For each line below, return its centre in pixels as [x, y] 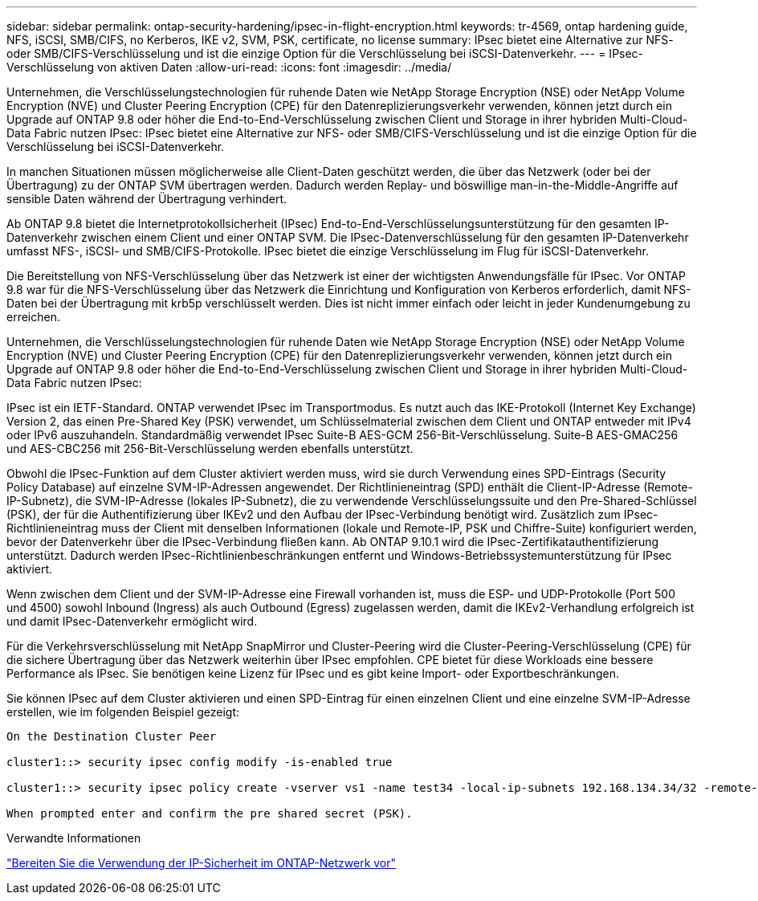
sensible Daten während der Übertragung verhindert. [147, 199]
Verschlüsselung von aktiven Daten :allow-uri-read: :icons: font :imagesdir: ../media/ [229, 67]
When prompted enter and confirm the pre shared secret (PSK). [210, 813]
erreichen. [33, 317]
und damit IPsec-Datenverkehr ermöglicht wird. [132, 621]
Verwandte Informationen [74, 838]
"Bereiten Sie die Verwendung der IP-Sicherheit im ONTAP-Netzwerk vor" [202, 863]
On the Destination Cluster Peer [112, 736]
